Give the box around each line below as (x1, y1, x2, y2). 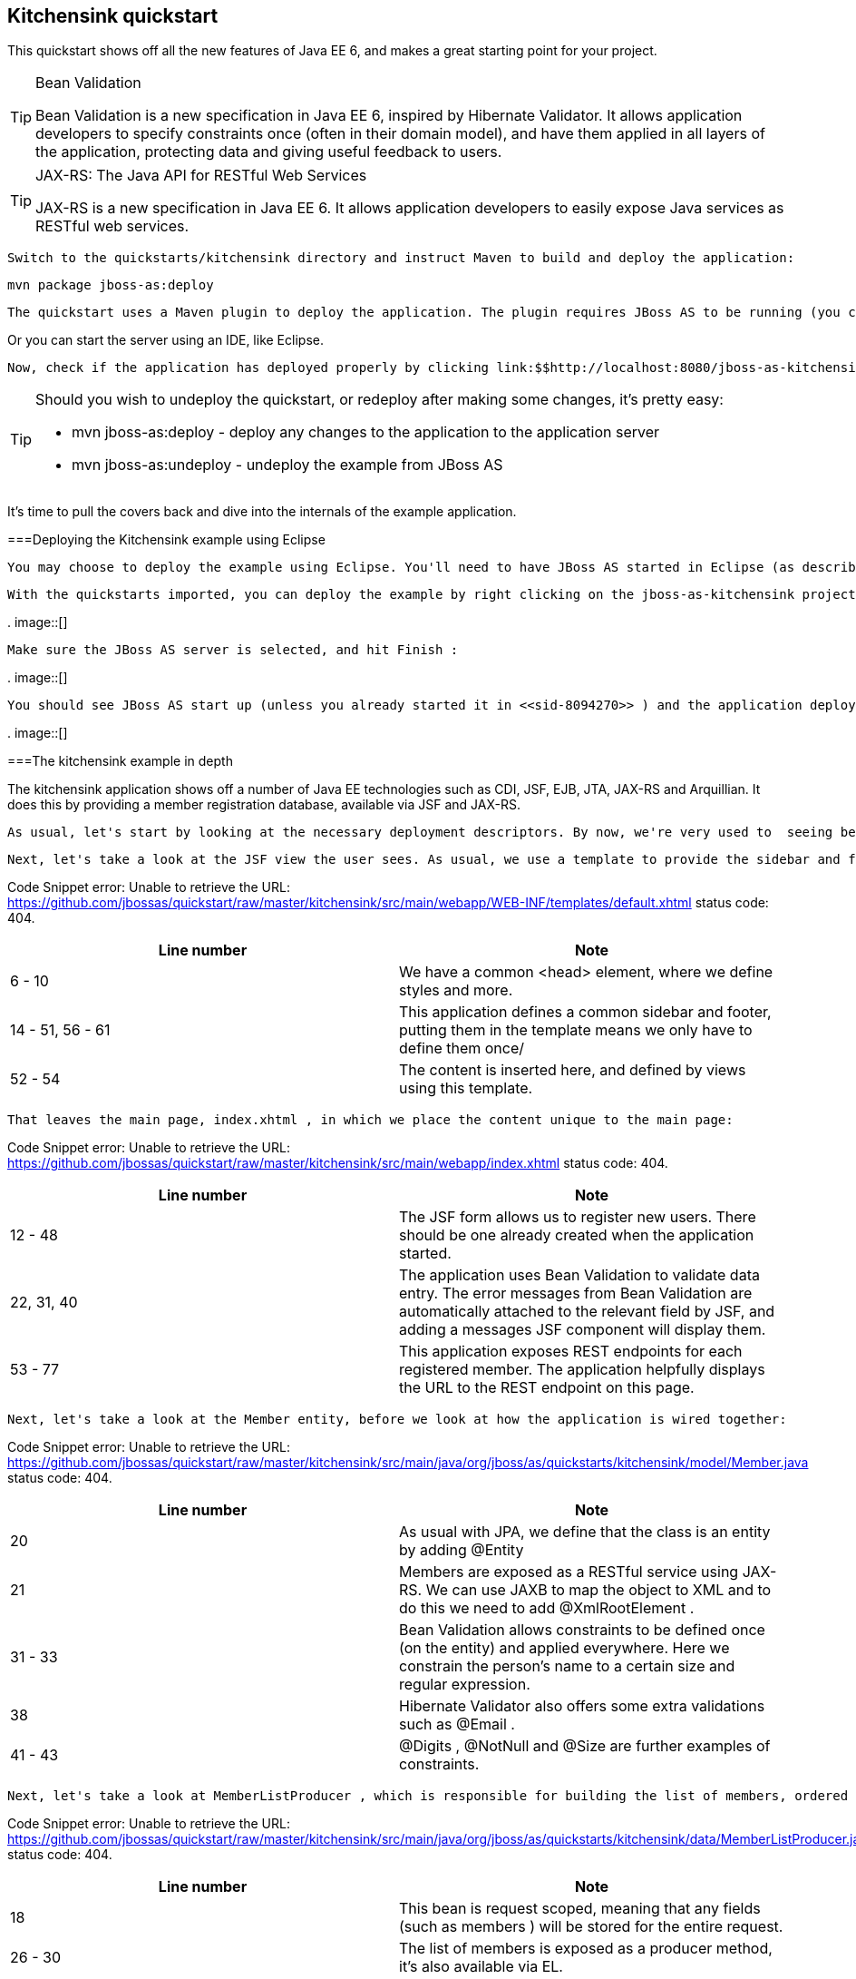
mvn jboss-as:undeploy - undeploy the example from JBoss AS (72, 456, 503, 475)
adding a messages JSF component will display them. (399, 1320, 766, 1339)
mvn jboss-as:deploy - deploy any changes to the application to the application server (72, 423, 660, 442)
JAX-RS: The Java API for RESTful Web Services (35, 166, 367, 185)
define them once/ (399, 1039, 525, 1058)
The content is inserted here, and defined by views (399, 1061, 746, 1080)
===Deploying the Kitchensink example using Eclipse (7, 532, 326, 548)
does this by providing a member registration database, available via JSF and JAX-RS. (7, 797, 521, 813)
